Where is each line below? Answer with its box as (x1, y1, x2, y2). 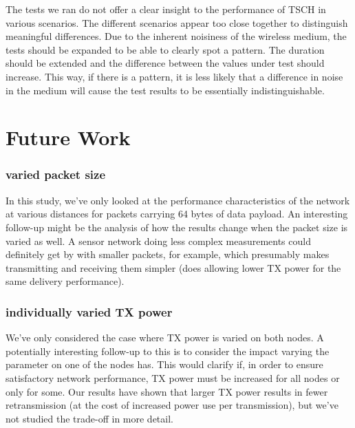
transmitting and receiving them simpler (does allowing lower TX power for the (6, 260, 341, 275)
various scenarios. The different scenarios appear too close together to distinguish (6, 15, 348, 30)
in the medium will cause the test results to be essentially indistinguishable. (6, 83, 325, 97)
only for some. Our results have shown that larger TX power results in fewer (6, 384, 328, 398)
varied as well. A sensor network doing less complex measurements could (6, 233, 311, 248)
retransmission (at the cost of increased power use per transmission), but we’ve (6, 398, 338, 412)
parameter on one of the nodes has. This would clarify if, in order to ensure (6, 357, 323, 372)
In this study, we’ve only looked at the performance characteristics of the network (6, 193, 350, 207)
